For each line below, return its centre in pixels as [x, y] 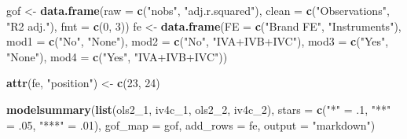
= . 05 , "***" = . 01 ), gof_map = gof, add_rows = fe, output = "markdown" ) [191, 124]
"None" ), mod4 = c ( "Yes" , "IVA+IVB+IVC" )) [117, 56]
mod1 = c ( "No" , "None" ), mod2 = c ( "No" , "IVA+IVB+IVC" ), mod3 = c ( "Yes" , [198, 41]
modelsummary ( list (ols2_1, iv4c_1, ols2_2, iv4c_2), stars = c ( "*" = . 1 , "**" [199, 109]
